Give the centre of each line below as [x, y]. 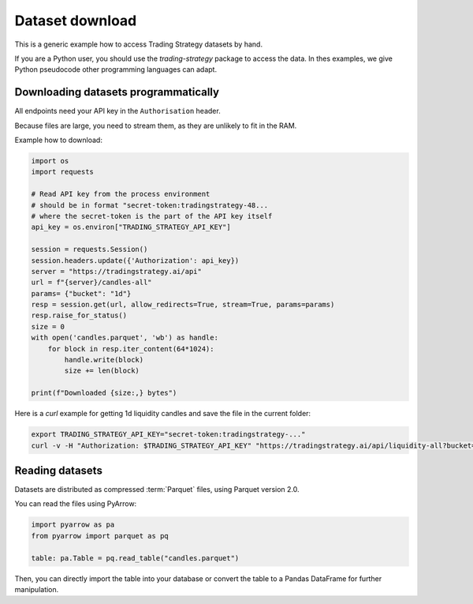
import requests [63, 172]
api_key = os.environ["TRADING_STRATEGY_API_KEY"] [131, 227]
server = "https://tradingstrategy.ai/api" [117, 271]
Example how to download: [58, 140]
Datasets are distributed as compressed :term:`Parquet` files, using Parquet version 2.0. [157, 490]
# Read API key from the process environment [121, 194]
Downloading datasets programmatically [117, 92]
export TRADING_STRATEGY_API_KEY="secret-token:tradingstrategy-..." [168, 435]
